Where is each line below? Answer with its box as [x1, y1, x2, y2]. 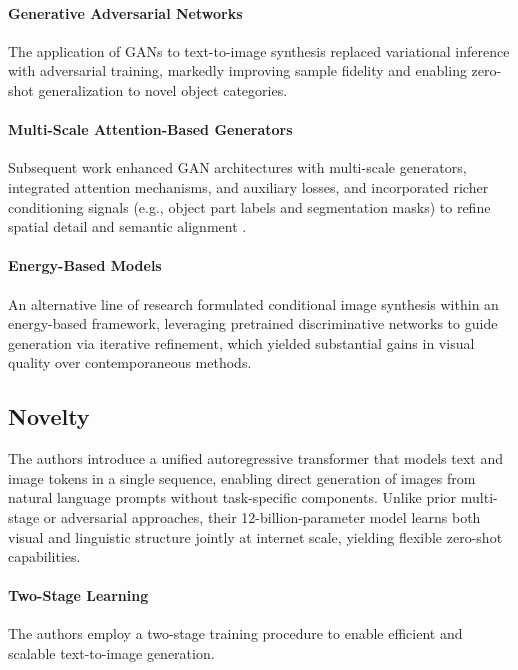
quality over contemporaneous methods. [8, 352, 252, 373]
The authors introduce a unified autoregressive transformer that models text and [8, 448, 503, 469]
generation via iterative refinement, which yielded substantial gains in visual [8, 332, 475, 353]
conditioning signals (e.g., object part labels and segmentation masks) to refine [8, 196, 491, 217]
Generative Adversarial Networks [8, 2, 243, 23]
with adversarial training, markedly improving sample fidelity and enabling [8, 60, 467, 81]
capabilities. [8, 546, 81, 567]
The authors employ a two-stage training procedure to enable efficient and [8, 623, 463, 644]
